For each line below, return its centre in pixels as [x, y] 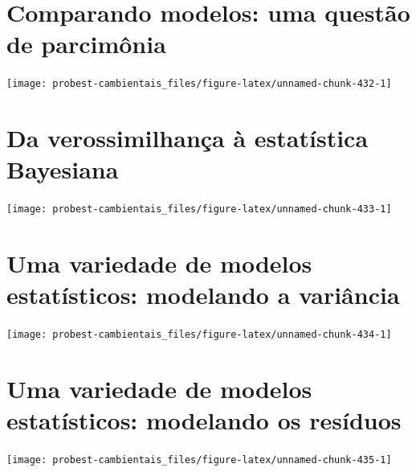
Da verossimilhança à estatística [188, 138]
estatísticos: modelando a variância [203, 295]
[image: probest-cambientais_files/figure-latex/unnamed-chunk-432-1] [199, 84]
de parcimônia [86, 44]
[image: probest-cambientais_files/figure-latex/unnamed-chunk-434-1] [199, 335]
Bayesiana [63, 169]
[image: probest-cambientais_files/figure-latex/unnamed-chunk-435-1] [199, 460]
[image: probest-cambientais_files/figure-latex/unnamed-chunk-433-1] [199, 209]
